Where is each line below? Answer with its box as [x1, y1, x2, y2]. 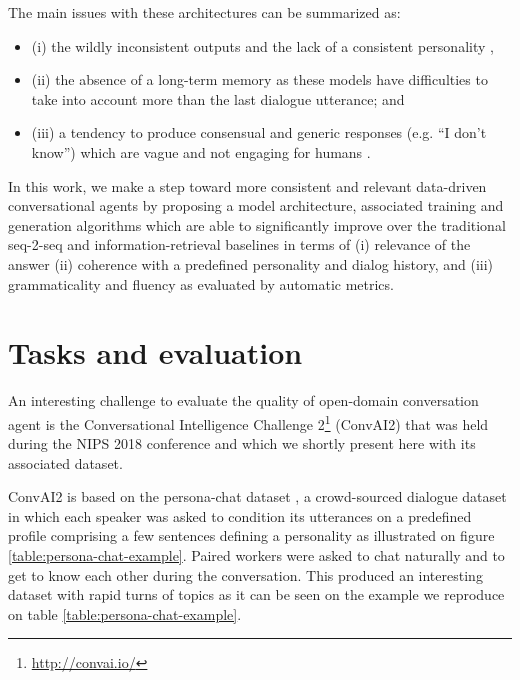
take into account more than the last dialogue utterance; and [31, 88, 405, 109]
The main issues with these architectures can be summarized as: [8, 2, 401, 22]
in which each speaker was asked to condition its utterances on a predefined [8, 505, 472, 526]
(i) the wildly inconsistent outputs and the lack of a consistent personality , [31, 35, 494, 56]
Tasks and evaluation [8, 332, 303, 373]
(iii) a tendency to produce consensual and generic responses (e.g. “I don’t [31, 122, 487, 143]
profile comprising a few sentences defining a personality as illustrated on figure [8, 525, 495, 546]
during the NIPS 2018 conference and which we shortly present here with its [8, 433, 476, 454]
